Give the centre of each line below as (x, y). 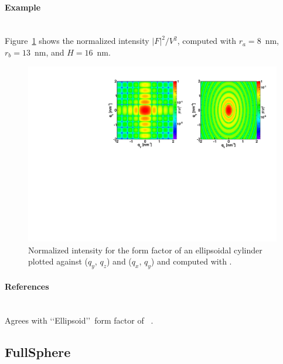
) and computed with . (191, 261)
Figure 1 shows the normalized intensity (77, 41)
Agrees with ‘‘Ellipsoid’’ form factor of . (79, 320)
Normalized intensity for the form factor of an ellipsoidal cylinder (145, 250)
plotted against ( (58, 261)
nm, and (49, 52)
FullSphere (38, 351)
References (27, 286)
